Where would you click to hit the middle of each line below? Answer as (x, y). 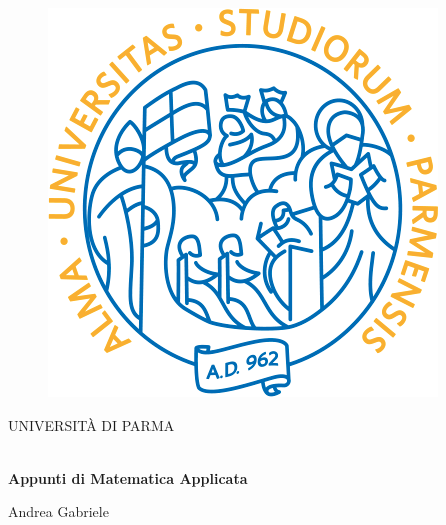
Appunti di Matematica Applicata (128, 477)
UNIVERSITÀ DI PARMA (91, 424)
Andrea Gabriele (58, 511)
